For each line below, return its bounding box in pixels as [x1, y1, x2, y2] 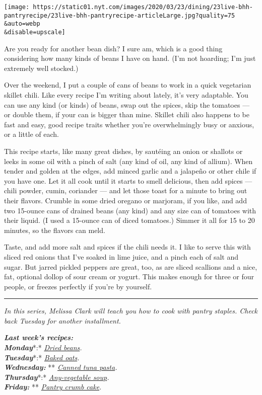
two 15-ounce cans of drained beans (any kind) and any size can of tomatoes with [4, 205, 256, 215]
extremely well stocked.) [4, 62, 79, 73]
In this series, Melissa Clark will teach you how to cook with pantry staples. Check [4, 305, 258, 316]
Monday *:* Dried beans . [4, 342, 82, 353]
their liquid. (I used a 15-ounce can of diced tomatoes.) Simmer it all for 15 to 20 [4, 215, 255, 225]
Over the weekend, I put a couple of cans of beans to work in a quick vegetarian [4, 80, 251, 90]
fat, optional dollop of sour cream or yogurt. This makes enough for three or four [4, 271, 254, 282]
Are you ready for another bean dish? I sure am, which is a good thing [4, 43, 223, 53]
